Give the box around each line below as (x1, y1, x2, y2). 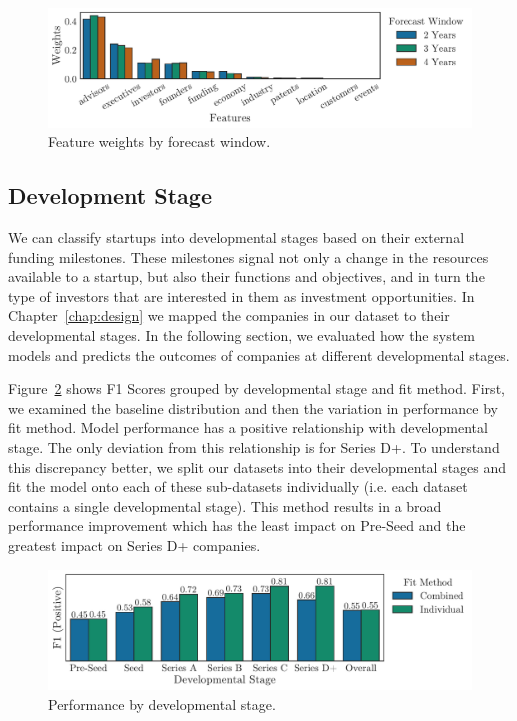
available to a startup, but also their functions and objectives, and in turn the (8, 266, 485, 287)
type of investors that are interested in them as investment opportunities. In (8, 285, 475, 306)
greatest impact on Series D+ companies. (8, 534, 261, 555)
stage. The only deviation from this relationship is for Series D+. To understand (8, 436, 500, 457)
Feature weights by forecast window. (48, 131, 271, 152)
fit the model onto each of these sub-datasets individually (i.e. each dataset (8, 476, 468, 497)
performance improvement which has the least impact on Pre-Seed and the (8, 515, 466, 536)
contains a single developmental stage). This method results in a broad (8, 495, 442, 516)
